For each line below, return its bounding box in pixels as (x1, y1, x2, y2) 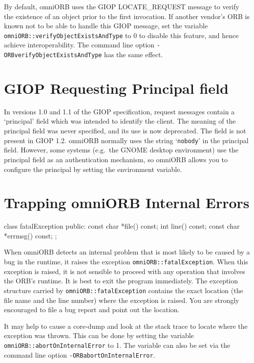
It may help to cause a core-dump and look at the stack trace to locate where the (4, 320, 248, 331)
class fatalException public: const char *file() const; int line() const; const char (4, 221, 240, 231)
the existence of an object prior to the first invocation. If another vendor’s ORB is (4, 11, 250, 21)
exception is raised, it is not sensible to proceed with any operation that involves (4, 266, 245, 276)
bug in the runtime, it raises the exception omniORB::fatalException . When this (4, 256, 248, 266)
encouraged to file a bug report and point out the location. (4, 304, 180, 315)
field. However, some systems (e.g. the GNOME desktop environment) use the (4, 145, 238, 155)
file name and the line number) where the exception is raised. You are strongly (4, 295, 239, 305)
